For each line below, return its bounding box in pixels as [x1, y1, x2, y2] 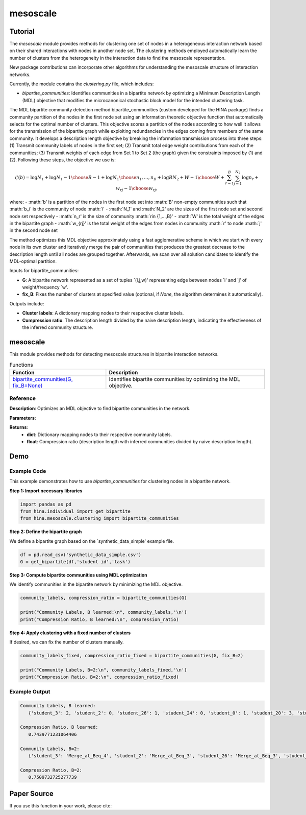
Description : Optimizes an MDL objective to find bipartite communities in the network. [9, 405, 191, 412]
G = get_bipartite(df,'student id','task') [20, 559, 131, 565]
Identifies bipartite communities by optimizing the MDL [109, 375, 241, 382]
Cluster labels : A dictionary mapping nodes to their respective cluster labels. [22, 310, 184, 316]
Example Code [9, 467, 46, 474]
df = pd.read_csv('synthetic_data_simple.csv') [20, 552, 141, 558]
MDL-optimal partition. [9, 258, 57, 264]
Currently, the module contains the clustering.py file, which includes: [9, 81, 154, 87]
